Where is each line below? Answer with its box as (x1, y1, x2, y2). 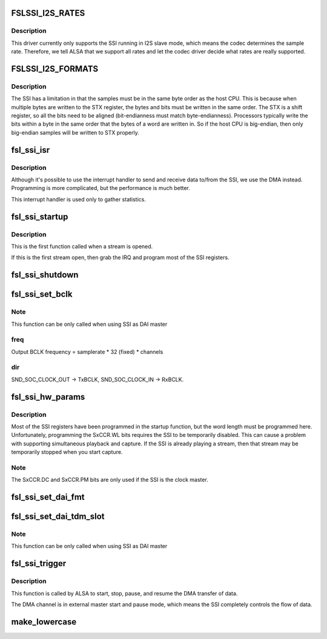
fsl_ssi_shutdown (11, 270, 79, 280)
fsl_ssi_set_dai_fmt (11, 492, 85, 502)
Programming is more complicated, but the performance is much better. (11, 184, 190, 192)
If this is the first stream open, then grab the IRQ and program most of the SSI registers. (11, 254, 230, 261)
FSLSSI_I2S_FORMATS (11, 64, 99, 74)
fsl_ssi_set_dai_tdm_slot (11, 512, 105, 522)
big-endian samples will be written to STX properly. (11, 129, 139, 136)
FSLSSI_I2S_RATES (11, 8, 85, 18)
